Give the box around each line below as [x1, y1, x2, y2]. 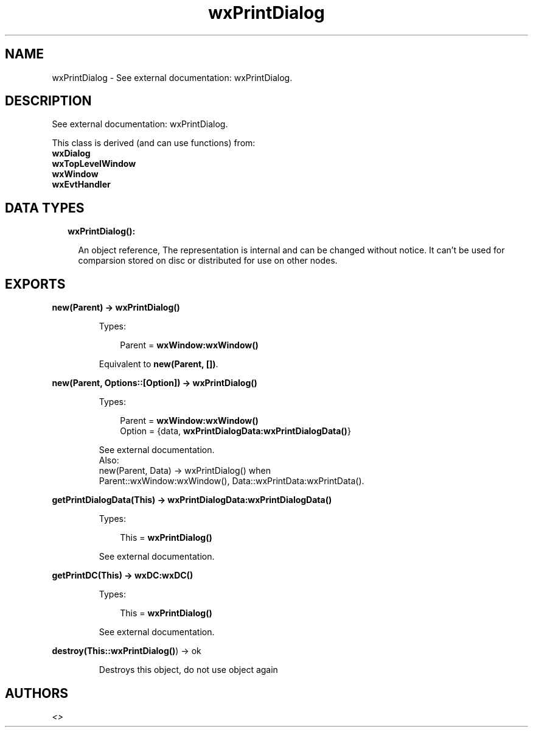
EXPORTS [5, 276, 66, 292]
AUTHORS [5, 685, 69, 701]
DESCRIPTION [5, 93, 92, 109]
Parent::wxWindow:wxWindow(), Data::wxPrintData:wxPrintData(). [99, 476, 364, 487]
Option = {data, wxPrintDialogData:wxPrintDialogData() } [120, 426, 351, 437]
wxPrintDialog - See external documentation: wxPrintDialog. [52, 72, 293, 83]
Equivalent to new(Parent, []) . [99, 359, 218, 370]
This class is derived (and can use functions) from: [52, 138, 256, 149]
